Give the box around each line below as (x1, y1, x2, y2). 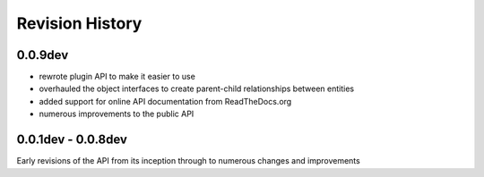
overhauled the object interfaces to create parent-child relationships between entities (39, 83, 355, 94)
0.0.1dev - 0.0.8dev (16, 132, 127, 147)
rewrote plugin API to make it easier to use (39, 72, 196, 82)
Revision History (16, 13, 143, 33)
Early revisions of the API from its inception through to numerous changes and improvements (16, 156, 360, 166)
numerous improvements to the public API (39, 108, 194, 120)
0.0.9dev (16, 47, 69, 63)
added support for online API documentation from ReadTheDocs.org (39, 96, 292, 106)
